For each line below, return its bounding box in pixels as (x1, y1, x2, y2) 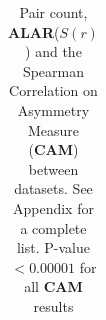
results (33, 295, 74, 316)
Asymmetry (17, 99, 90, 120)
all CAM (24, 276, 83, 297)
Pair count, (19, 2, 88, 22)
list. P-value (16, 237, 90, 258)
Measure (27, 119, 79, 140)
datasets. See (14, 178, 93, 199)
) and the (25, 41, 82, 62)
